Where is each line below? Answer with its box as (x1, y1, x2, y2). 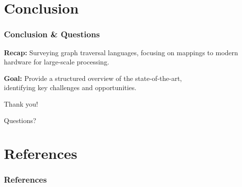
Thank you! (4, 98, 38, 109)
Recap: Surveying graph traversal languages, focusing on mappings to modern (4, 47, 238, 57)
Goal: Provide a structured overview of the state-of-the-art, (4, 73, 182, 83)
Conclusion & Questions (4, 28, 100, 40)
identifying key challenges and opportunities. (4, 82, 137, 93)
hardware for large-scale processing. (4, 57, 110, 67)
